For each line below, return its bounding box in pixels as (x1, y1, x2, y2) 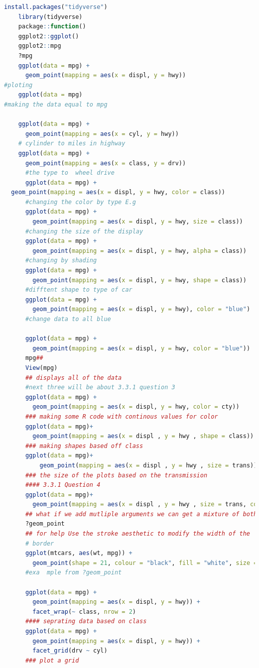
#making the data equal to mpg (4, 101, 108, 108)
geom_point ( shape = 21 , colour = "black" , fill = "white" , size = (32, 559, 258, 566)
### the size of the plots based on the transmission (25, 471, 208, 479)
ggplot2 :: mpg (18, 42, 61, 50)
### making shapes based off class (25, 442, 143, 449)
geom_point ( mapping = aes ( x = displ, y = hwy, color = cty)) (32, 403, 240, 411)
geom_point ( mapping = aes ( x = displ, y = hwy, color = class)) (11, 189, 225, 196)
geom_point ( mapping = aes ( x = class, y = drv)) (25, 159, 186, 167)
